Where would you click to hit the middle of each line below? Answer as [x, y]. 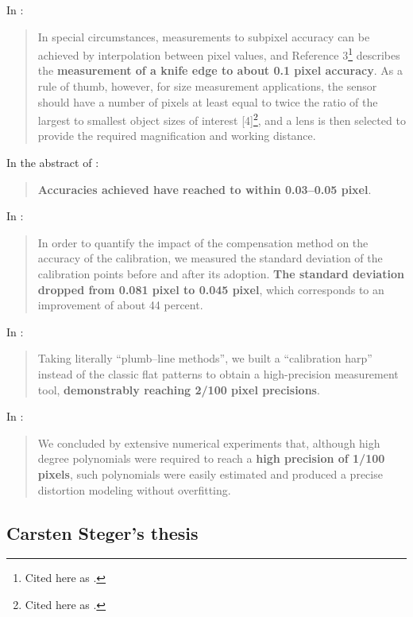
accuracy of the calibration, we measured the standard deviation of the [210, 258]
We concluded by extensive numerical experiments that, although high [209, 442]
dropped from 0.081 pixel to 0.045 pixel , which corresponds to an [211, 289]
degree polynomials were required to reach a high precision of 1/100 [211, 458]
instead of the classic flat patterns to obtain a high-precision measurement [218, 374]
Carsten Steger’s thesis [102, 532]
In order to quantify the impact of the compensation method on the [203, 242]
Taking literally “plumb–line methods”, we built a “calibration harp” [205, 358]
